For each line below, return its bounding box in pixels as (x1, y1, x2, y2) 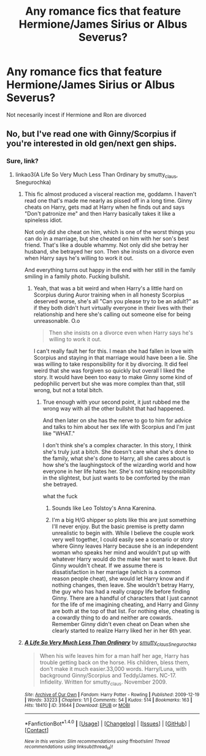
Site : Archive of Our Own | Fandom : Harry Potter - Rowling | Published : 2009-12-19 (24, 692, 200, 698)
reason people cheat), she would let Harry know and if (51, 575, 189, 583)
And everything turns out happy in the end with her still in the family (24, 266, 196, 274)
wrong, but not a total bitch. (33, 387, 104, 394)
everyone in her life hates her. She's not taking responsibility (42, 467, 196, 475)
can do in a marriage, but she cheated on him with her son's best (24, 235, 189, 243)
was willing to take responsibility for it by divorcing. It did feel (33, 360, 188, 368)
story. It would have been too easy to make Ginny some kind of (33, 374, 193, 381)
